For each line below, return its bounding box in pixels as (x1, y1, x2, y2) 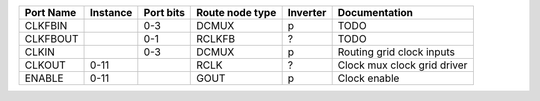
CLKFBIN (24, 19, 68, 32)
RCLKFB (196, 32, 235, 45)
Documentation (337, 6, 414, 19)
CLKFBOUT (24, 32, 79, 45)
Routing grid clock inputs (337, 45, 455, 59)
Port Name (24, 6, 77, 19)
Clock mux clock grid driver (337, 58, 468, 72)
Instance (90, 6, 133, 19)
